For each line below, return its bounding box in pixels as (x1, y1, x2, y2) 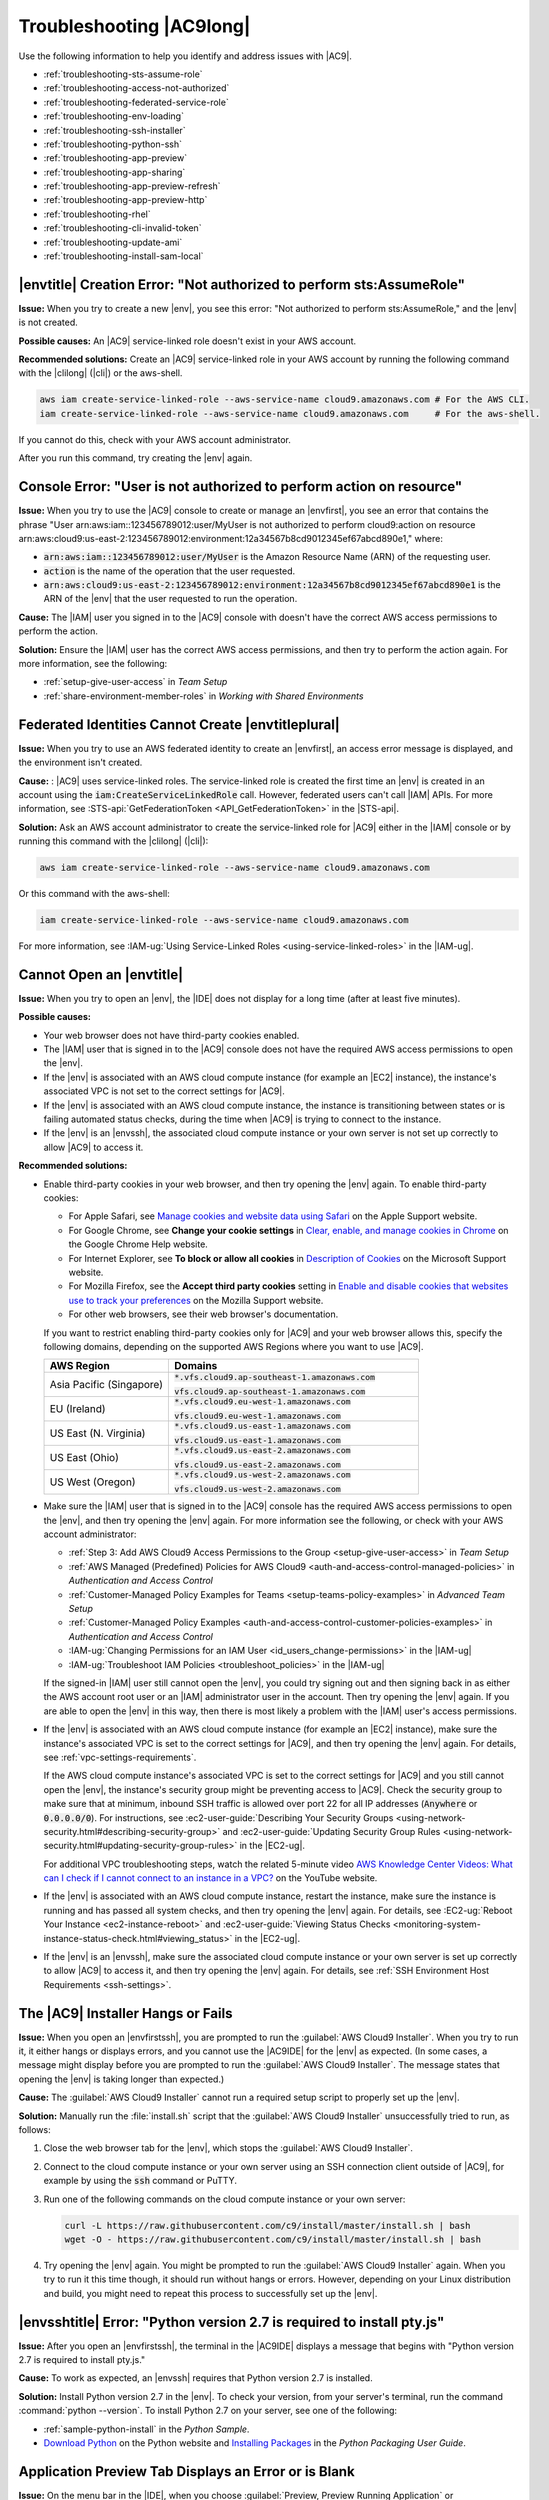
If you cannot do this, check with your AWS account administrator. (18, 433, 292, 445)
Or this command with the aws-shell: (18, 888, 170, 900)
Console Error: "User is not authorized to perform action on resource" (18, 478, 463, 495)
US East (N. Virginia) (49, 1426, 146, 1440)
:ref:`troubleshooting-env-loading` (43, 110, 185, 122)
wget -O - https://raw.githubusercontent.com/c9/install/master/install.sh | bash (64, 2233, 482, 2245)
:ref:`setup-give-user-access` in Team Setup (43, 676, 228, 688)
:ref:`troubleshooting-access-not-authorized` (43, 82, 230, 94)
